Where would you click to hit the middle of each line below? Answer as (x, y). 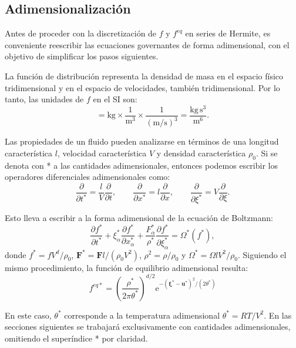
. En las (278, 315)
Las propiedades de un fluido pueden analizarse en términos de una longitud (142, 141)
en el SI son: (115, 99)
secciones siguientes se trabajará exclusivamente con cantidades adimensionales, (148, 327)
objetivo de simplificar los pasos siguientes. (82, 56)
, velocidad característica (102, 153)
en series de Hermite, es (228, 33)
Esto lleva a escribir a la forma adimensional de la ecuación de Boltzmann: (139, 218)
